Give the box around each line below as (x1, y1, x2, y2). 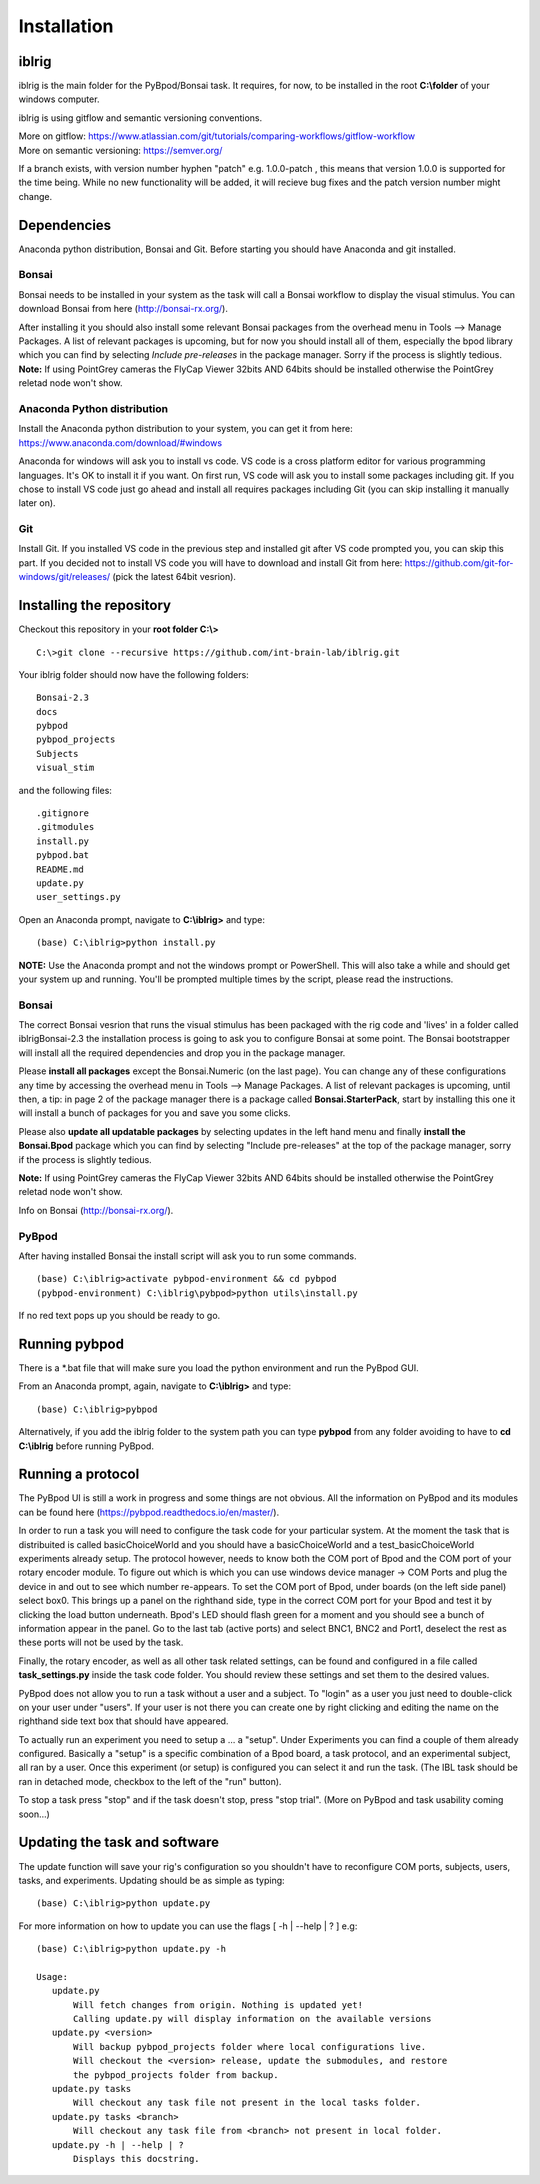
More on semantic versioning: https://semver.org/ (18, 144, 223, 156)
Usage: (36, 1971, 69, 1982)
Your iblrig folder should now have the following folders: (18, 668, 249, 680)
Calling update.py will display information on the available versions (73, 2013, 432, 2025)
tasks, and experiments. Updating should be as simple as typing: (18, 1874, 285, 1886)
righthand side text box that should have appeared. (18, 1715, 229, 1727)
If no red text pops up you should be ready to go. (18, 1310, 221, 1322)
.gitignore (36, 808, 90, 819)
